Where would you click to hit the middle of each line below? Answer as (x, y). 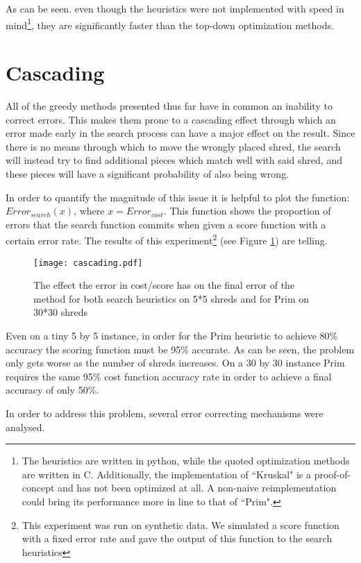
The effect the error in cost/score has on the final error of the (164, 285)
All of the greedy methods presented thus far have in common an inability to (169, 105)
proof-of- (333, 474)
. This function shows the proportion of (247, 211)
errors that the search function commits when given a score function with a (166, 224)
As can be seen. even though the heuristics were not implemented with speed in (175, 8)
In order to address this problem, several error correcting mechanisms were (165, 413)
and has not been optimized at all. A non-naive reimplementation (197, 488)
